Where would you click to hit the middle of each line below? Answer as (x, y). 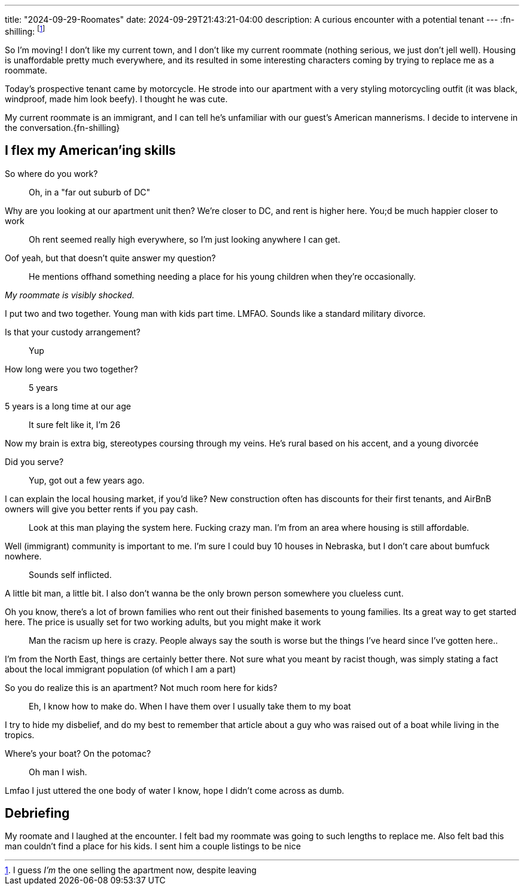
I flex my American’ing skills (90, 151)
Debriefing (37, 813)
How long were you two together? (71, 369)
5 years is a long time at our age (68, 406)
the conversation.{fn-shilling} (63, 127)
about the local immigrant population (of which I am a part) (121, 669)
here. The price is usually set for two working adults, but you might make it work (163, 622)
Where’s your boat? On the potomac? (78, 753)
